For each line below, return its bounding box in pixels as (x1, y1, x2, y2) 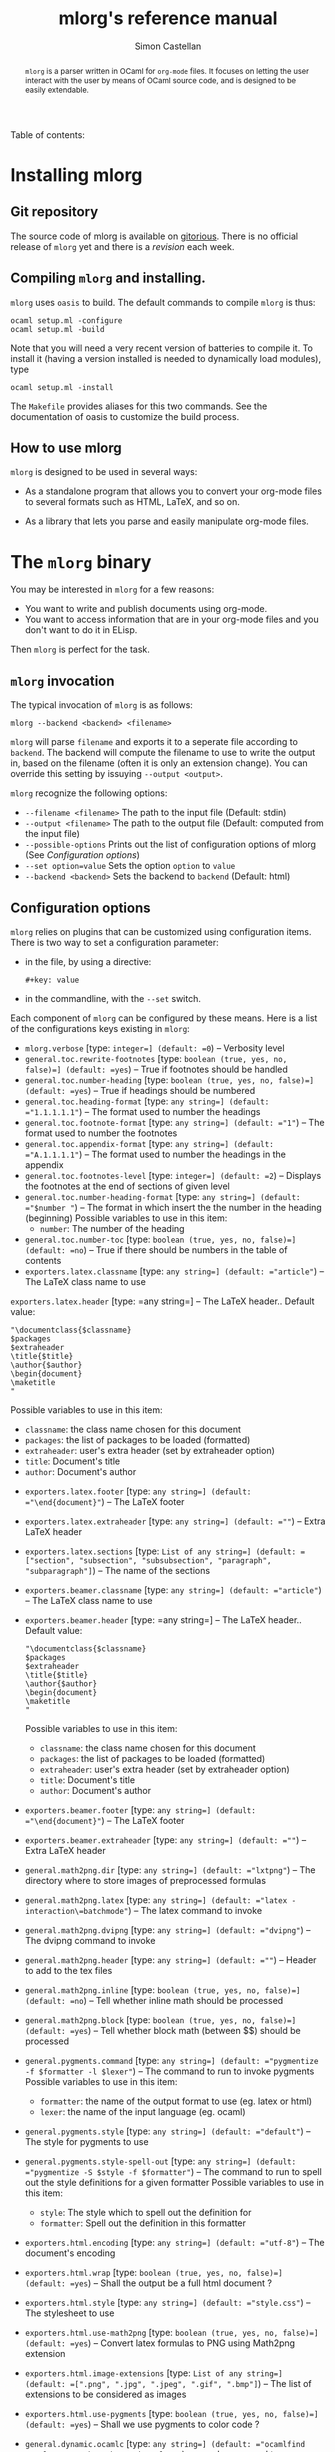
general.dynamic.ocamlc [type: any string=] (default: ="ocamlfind (24, 2437, 306, 2449)
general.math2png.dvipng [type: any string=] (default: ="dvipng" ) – (24, 1923, 312, 1936)
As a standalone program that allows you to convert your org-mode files (24, 485, 323, 497)
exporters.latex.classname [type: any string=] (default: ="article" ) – (24, 1265, 325, 1277)
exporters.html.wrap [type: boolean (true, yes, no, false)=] (24, 2266, 283, 2278)
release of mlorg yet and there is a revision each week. (10, 240, 235, 252)
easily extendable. (24, 84, 90, 95)
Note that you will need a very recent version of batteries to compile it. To (10, 342, 313, 354)
